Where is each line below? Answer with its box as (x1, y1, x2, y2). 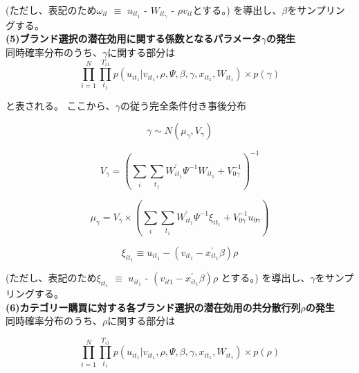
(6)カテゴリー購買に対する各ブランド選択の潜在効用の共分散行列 (6, 300, 301, 314)
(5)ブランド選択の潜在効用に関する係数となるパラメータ (6, 31, 261, 46)
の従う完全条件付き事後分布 (120, 98, 246, 112)
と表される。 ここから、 (6, 98, 116, 112)
